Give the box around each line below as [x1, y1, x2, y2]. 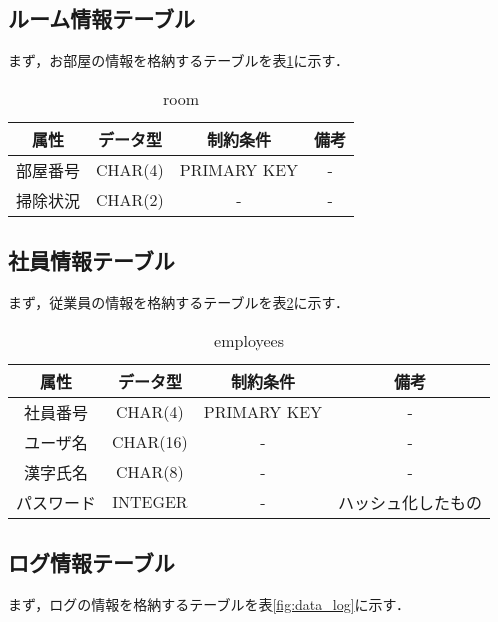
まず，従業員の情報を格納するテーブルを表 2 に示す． [8, 292, 349, 312]
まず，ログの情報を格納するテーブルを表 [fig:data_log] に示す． [8, 593, 411, 614]
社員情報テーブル [8, 245, 175, 276]
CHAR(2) [96, 188, 164, 212]
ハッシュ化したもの [338, 490, 483, 514]
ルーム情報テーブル [8, 3, 196, 34]
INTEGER [112, 490, 188, 514]
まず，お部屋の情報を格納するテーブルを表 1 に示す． [8, 50, 349, 71]
